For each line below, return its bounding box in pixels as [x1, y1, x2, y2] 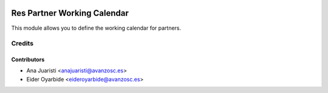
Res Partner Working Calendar [11, 8, 129, 18]
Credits [11, 40, 33, 48]
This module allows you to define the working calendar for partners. [11, 24, 182, 32]
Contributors [11, 56, 45, 63]
